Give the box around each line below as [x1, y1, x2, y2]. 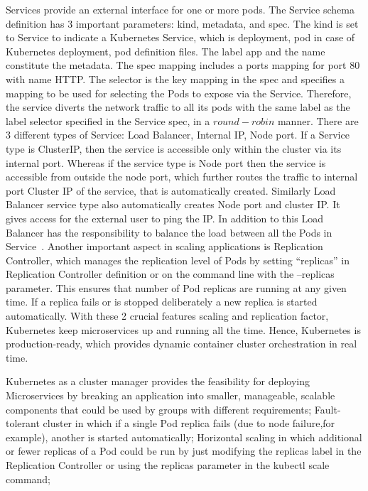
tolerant [6, 416, 40, 431]
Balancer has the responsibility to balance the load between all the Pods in [6, 225, 332, 239]
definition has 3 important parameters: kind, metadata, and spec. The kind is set [6, 16, 359, 31]
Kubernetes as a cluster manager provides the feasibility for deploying [6, 374, 310, 389]
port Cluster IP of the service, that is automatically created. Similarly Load [6, 183, 336, 198]
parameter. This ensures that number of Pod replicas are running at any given [6, 280, 347, 295]
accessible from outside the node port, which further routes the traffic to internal [6, 169, 358, 184]
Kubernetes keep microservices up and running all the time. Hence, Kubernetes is [6, 322, 361, 337]
